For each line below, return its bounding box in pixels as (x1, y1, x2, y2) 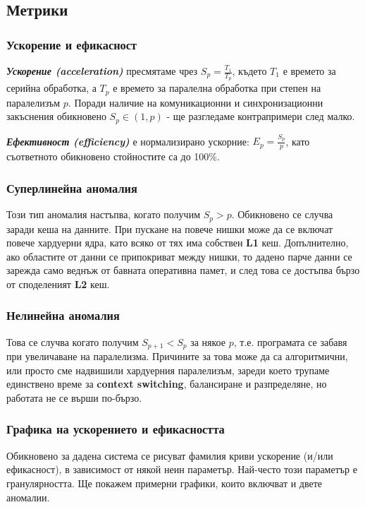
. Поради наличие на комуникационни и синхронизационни (68, 95, 323, 109)
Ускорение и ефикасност (6, 35, 137, 53)
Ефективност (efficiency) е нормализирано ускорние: (6, 133, 249, 148)
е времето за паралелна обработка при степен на (113, 80, 321, 95)
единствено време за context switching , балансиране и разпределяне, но (6, 376, 327, 391)
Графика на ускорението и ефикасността (6, 420, 225, 438)
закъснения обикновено (6, 109, 106, 124)
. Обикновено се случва (231, 207, 333, 222)
